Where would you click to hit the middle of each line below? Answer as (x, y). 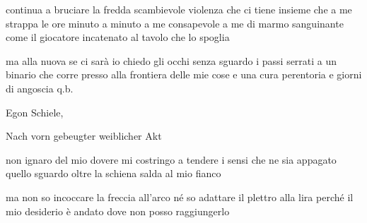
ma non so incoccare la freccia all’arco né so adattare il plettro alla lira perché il (180, 197)
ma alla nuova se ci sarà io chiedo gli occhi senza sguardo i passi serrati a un (171, 60)
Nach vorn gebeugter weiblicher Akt (84, 136)
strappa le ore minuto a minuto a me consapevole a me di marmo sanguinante (175, 23)
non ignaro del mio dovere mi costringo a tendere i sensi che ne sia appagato (171, 159)
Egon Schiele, (35, 112)
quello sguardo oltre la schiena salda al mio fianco (113, 173)
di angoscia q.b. (40, 88)
